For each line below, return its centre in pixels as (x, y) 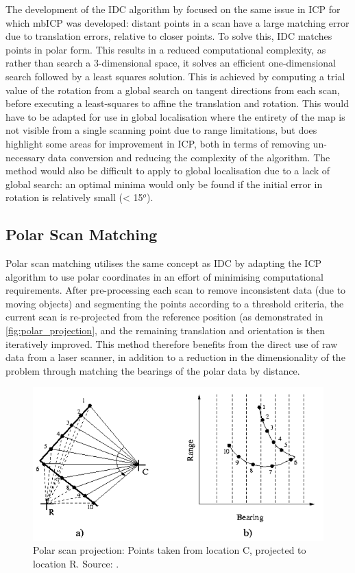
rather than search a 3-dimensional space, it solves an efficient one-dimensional (171, 63)
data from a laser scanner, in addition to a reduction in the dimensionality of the (175, 357)
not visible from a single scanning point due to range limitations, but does (161, 130)
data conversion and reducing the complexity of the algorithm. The (189, 157)
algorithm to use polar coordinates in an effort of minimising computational (164, 276)
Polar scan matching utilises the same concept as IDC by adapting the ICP (164, 263)
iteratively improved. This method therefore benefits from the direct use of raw (172, 343)
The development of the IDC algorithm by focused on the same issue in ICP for (173, 9)
